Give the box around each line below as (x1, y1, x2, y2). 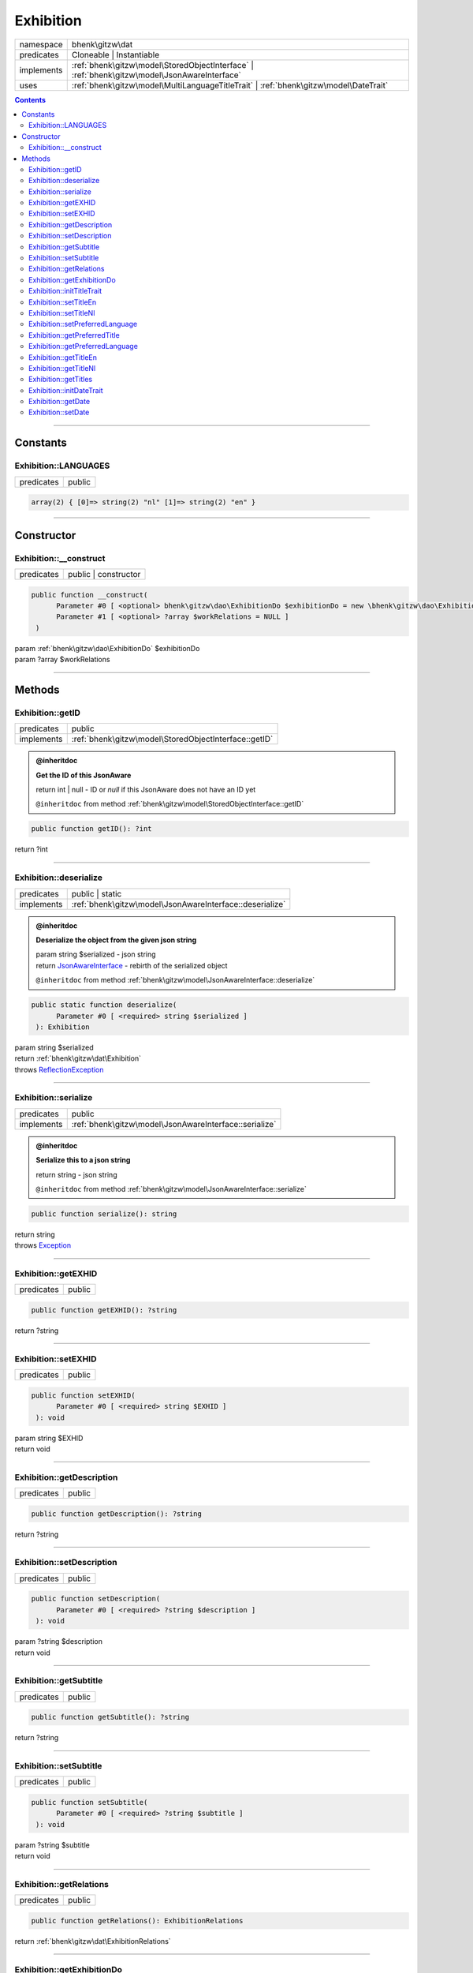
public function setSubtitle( (31, 1798, 148, 1806)
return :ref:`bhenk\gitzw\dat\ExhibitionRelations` (14, 1936, 171, 1945)
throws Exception (14, 1241, 71, 1250)
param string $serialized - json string (35, 949, 157, 959)
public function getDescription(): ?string (31, 1509, 203, 1518)
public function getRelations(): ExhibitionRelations (31, 1916, 244, 1925)
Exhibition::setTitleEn (28, 297, 97, 307)
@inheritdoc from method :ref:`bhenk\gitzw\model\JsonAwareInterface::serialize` (35, 1184, 307, 1193)
